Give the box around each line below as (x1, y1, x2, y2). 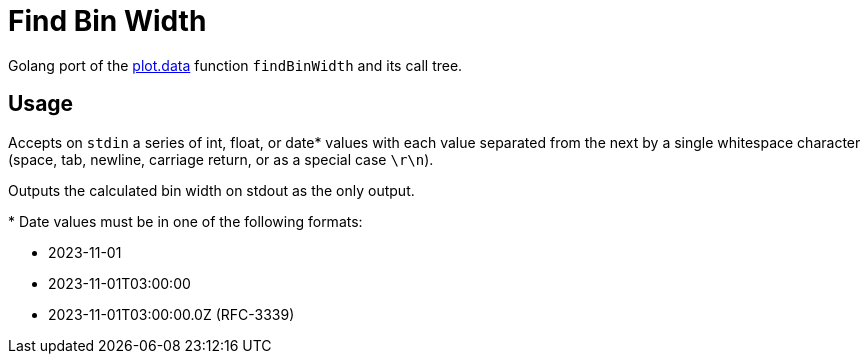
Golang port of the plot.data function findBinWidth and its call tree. (8, 56, 463, 74)
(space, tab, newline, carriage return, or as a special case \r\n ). (8, 150, 434, 168)
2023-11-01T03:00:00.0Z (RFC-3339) (48, 305, 295, 323)
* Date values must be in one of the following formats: (8, 212, 363, 230)
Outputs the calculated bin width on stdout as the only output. (8, 181, 415, 199)
